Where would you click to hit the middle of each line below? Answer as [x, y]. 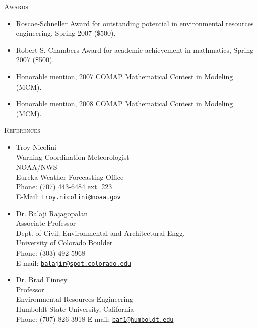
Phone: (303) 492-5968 [50, 252]
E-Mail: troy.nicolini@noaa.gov [68, 196]
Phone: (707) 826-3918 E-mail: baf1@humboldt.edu [95, 319]
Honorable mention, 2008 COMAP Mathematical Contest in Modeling [124, 103]
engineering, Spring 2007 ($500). [66, 33]
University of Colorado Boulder [64, 243]
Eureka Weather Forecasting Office [70, 176]
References [22, 130]
